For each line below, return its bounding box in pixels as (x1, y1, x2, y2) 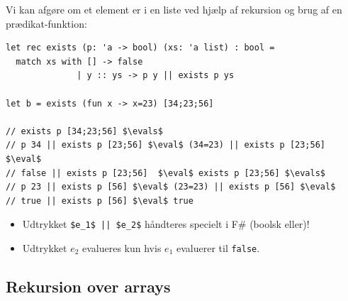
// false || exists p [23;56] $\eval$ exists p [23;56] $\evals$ (6, 168, 326, 178)
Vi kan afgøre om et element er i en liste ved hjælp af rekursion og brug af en (6, 2, 342, 16)
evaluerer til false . (176, 240, 260, 255)
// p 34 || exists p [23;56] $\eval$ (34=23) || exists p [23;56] (6, 140, 326, 150)
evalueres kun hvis (82, 240, 162, 255)
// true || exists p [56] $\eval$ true (6, 195, 193, 206)
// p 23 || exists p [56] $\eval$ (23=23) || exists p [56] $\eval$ (6, 182, 336, 192)
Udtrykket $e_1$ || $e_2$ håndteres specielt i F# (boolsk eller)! (22, 217, 310, 231)
